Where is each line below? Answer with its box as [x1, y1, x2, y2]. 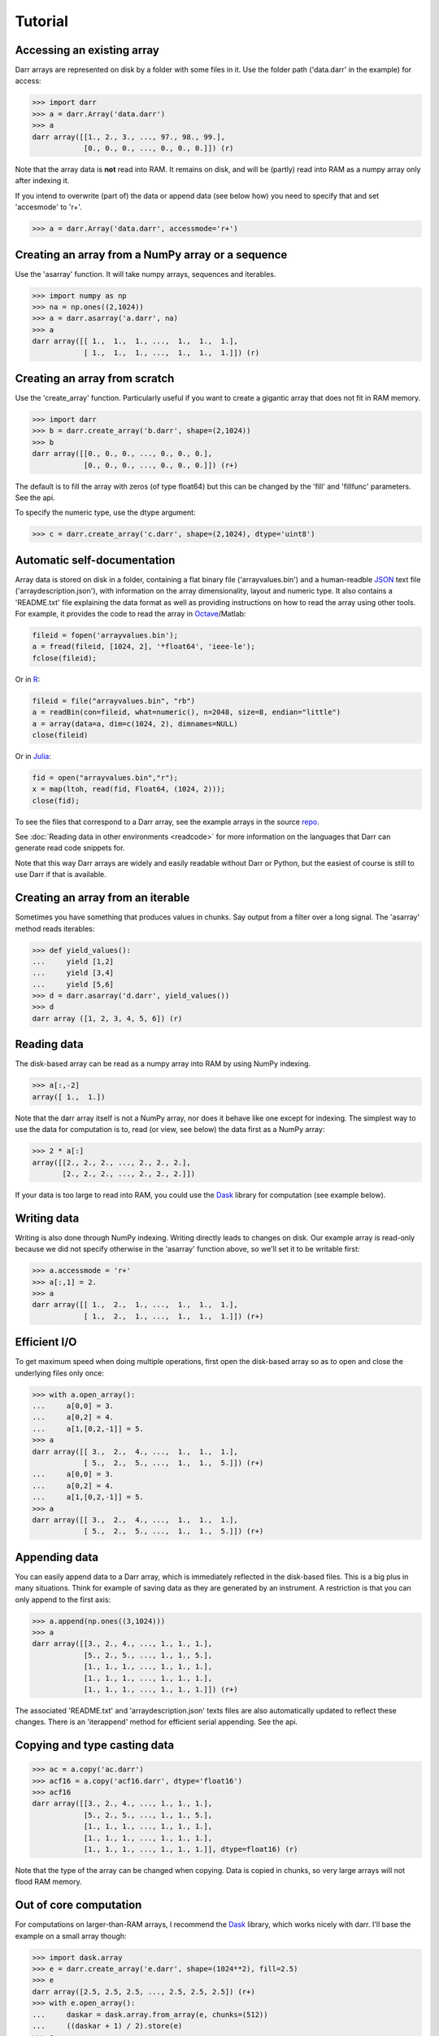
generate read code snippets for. [15, 843, 125, 853]
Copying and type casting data [15, 1739, 175, 1753]
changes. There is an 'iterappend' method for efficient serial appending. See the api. [15, 1717, 298, 1727]
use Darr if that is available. [15, 870, 107, 880]
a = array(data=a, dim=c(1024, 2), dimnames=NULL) [32, 719, 239, 728]
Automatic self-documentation [15, 553, 176, 567]
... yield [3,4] [32, 968, 114, 977]
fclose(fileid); [32, 653, 98, 663]
